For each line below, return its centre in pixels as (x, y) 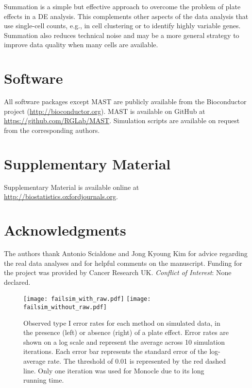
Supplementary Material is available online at (72, 187)
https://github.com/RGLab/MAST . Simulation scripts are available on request (122, 120)
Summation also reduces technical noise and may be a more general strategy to (122, 35)
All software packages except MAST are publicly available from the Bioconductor (125, 102)
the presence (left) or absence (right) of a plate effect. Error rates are (126, 332)
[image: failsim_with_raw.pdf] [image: (87, 299)
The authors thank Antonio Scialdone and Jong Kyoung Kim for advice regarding (126, 253)
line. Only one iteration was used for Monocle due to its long (114, 370)
